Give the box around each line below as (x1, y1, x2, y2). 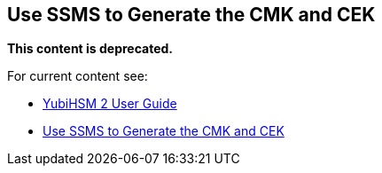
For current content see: (7, 68, 148, 84)
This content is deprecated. (7, 41, 174, 57)
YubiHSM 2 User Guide (43, 96, 177, 112)
